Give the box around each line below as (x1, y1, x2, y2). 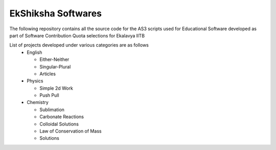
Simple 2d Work (39, 85, 74, 91)
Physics (27, 78, 43, 84)
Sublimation (39, 106, 65, 113)
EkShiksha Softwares (9, 8, 102, 19)
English (27, 49, 42, 55)
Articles (39, 71, 56, 77)
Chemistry (27, 99, 49, 105)
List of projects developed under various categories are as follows (9, 42, 149, 48)
